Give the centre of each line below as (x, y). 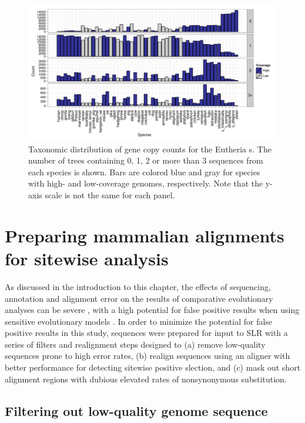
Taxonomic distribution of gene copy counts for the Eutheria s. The (150, 149)
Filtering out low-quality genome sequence (136, 410)
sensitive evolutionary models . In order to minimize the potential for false (139, 321)
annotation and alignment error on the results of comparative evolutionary (139, 298)
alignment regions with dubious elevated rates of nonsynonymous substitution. (146, 379)
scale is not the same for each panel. (110, 195)
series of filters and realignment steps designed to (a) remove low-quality (135, 344)
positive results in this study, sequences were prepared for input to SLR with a (146, 333)
